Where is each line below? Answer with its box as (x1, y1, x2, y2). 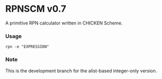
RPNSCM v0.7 (5, 3, 67, 15)
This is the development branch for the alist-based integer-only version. (5, 67, 157, 74)
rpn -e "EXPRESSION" (5, 44, 50, 49)
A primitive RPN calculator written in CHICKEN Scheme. (5, 20, 123, 26)
